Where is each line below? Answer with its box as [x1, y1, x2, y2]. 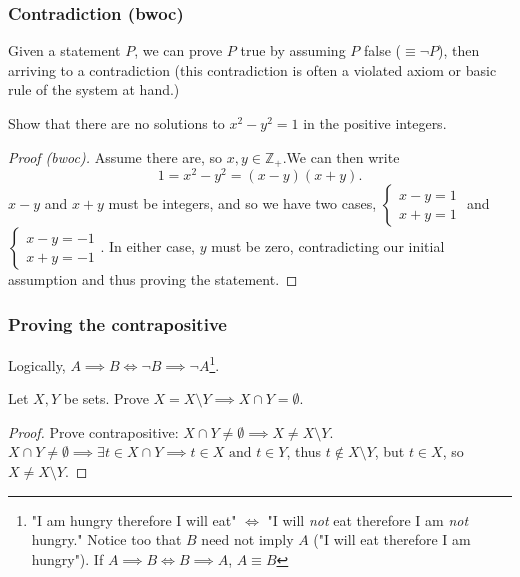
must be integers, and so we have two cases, [108, 193, 377, 214]
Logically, [8, 354, 66, 375]
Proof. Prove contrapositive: [8, 421, 179, 442]
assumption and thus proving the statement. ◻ [8, 269, 298, 290]
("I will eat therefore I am [313, 529, 471, 550]
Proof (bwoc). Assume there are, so [8, 146, 223, 167]
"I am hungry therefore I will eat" [31, 509, 237, 530]
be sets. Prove [63, 388, 149, 409]
